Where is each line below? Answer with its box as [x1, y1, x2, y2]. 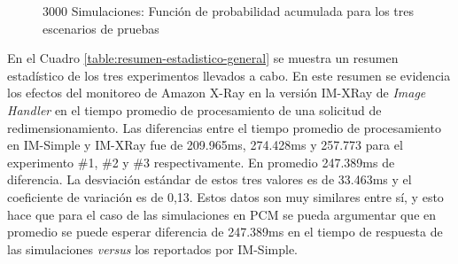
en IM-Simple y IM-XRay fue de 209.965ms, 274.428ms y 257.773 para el [7, 136, 403, 154]
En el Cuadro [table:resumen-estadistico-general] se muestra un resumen [7, 49, 399, 67]
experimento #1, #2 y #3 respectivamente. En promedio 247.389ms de [7, 152, 395, 171]
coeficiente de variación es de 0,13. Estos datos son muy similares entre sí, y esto [7, 187, 444, 206]
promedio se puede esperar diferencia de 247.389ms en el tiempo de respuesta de [7, 222, 443, 241]
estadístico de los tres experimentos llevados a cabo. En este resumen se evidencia [7, 66, 451, 84]
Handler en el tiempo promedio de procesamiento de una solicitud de [7, 100, 382, 119]
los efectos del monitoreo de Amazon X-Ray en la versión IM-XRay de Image [7, 83, 426, 102]
